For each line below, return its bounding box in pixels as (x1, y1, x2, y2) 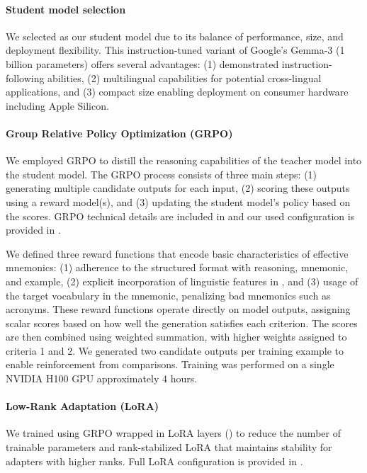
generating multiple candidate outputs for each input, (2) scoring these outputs (6, 181, 350, 195)
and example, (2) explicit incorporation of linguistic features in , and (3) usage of (6, 273, 358, 288)
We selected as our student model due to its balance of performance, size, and (6, 28, 344, 43)
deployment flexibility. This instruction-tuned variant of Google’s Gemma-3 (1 (6, 42, 345, 57)
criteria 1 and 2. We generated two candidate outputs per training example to (6, 343, 344, 358)
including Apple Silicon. (6, 98, 109, 113)
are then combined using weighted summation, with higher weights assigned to (6, 329, 347, 344)
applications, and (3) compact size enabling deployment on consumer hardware (6, 84, 349, 99)
